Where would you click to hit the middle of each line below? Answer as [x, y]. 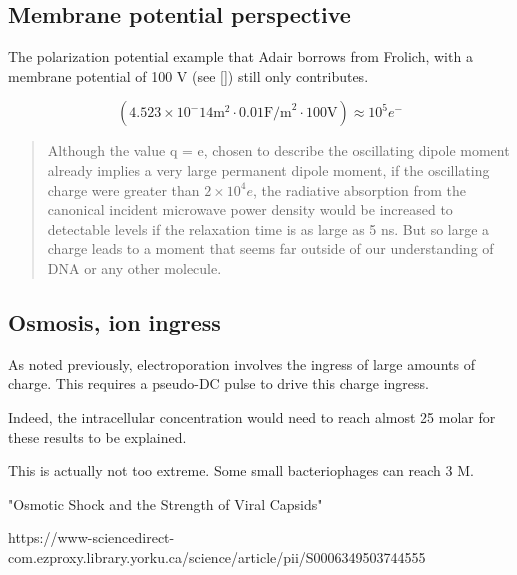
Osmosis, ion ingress [114, 321]
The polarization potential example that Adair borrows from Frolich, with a [240, 56]
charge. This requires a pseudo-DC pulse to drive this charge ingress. [218, 383]
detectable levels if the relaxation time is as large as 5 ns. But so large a [268, 228]
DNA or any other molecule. [134, 267]
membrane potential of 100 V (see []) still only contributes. [188, 75]
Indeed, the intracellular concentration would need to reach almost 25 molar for [252, 416]
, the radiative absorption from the [359, 189]
